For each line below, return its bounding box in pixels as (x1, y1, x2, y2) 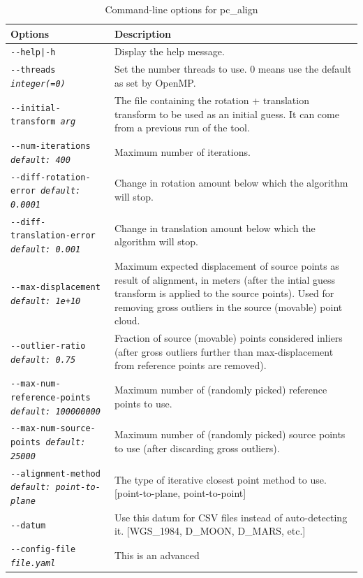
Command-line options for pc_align (105, 2, 258, 16)
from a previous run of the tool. (114, 120, 250, 135)
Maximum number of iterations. (114, 144, 251, 159)
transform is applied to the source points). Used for (114, 286, 334, 301)
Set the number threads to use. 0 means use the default (114, 62, 352, 76)
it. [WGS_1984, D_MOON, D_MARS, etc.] (114, 523, 306, 538)
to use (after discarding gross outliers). (114, 440, 280, 455)
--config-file (10, 544, 76, 555)
